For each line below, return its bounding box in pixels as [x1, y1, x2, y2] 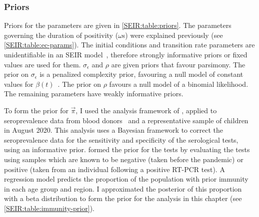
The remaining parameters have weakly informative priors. [4, 88, 183, 99]
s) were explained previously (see [122, 29, 223, 40]
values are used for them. [4, 59, 81, 69]
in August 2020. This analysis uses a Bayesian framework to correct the [4, 125, 223, 135]
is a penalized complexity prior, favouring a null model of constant [39, 69, 243, 79]
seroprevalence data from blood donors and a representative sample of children [4, 115, 248, 125]
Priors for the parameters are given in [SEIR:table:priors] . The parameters [4, 20, 231, 30]
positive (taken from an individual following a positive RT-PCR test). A [4, 164, 225, 174]
